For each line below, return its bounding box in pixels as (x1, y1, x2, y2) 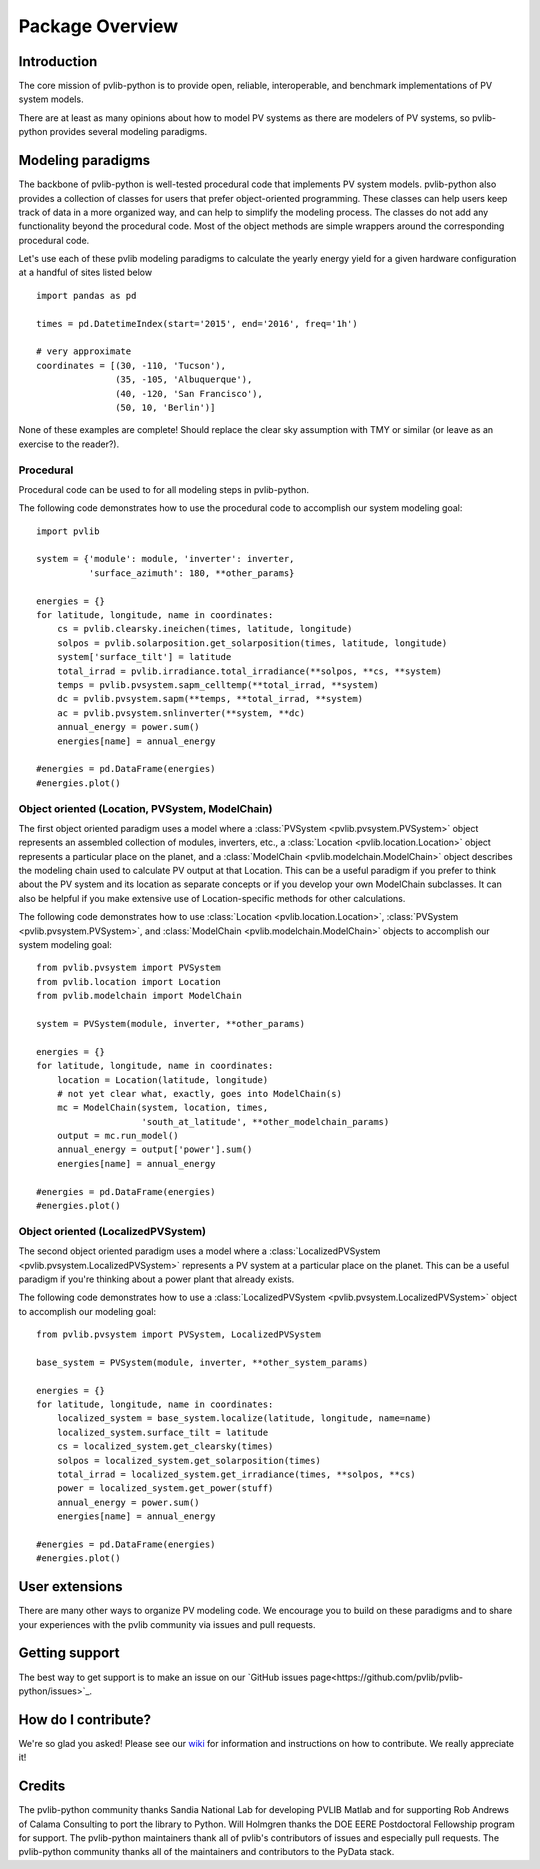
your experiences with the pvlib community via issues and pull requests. (18, 1618, 316, 1630)
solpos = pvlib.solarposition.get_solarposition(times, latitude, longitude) (56, 637, 448, 649)
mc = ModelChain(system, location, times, (56, 1102, 269, 1114)
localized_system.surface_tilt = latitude (56, 1426, 269, 1438)
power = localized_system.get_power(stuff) (56, 1483, 274, 1494)
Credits (18, 1778, 66, 1795)
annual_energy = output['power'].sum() (56, 1144, 253, 1155)
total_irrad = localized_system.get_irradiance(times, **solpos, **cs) (56, 1469, 416, 1480)
